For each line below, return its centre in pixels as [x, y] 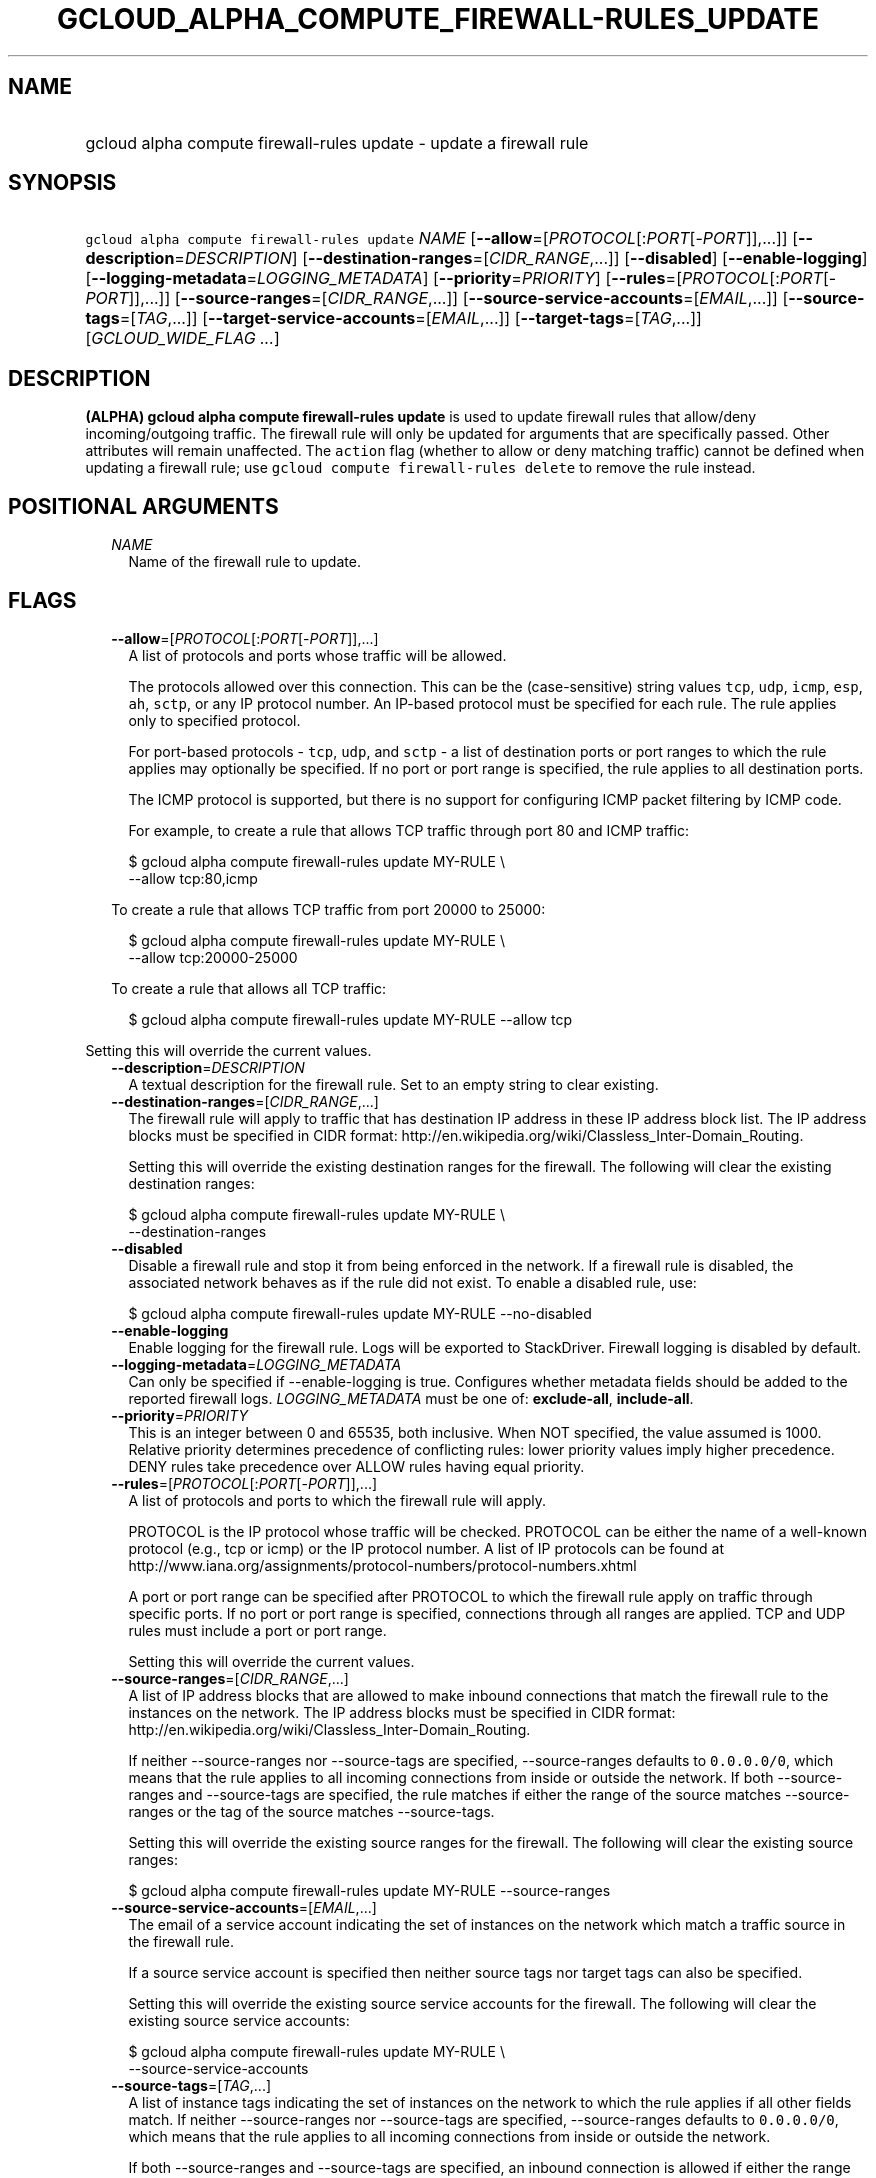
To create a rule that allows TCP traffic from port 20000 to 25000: [328, 909]
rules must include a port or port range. [257, 1630]
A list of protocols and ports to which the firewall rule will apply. [337, 1500]
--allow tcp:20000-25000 [213, 957]
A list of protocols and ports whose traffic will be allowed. [317, 655]
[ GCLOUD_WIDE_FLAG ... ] [182, 338]
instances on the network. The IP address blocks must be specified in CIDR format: [402, 1712]
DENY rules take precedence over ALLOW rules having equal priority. [356, 1466]
